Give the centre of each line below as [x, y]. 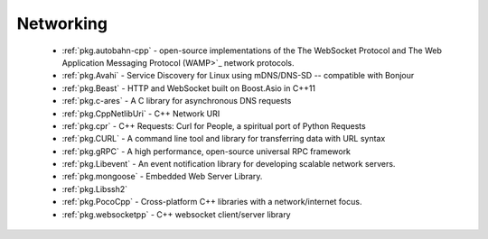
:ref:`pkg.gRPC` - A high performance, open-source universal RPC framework [206, 151]
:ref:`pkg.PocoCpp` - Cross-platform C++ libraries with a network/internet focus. [212, 202]
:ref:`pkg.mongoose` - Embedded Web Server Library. [162, 177]
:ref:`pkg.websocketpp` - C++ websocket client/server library [176, 214]
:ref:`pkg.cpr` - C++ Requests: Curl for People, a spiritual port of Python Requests [214, 125]
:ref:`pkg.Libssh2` [95, 188]
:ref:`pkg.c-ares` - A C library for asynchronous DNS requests [177, 101]
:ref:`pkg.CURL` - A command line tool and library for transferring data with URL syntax [224, 139]
